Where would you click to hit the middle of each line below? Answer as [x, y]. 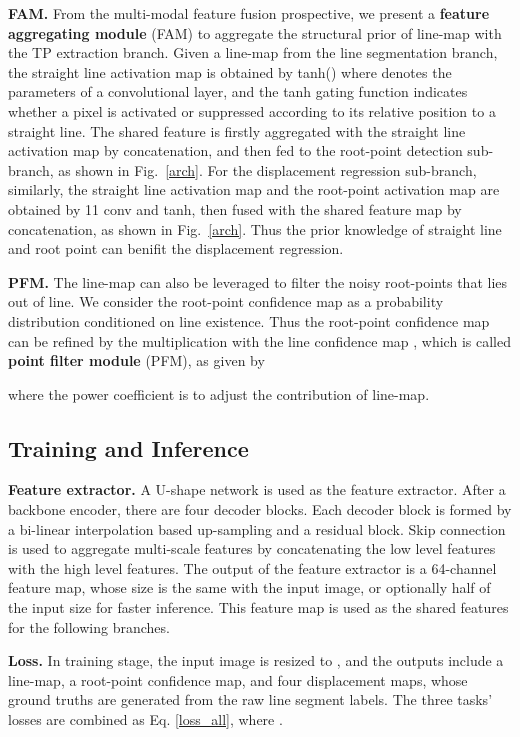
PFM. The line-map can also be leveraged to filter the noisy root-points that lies [258, 281]
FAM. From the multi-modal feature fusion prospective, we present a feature [249, 13]
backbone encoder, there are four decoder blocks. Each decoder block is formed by [260, 509]
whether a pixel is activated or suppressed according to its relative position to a [252, 110]
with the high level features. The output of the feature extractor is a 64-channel [252, 567]
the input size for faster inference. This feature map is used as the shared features [258, 607]
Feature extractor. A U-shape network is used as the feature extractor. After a [257, 489]
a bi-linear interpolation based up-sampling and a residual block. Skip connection [257, 528]
